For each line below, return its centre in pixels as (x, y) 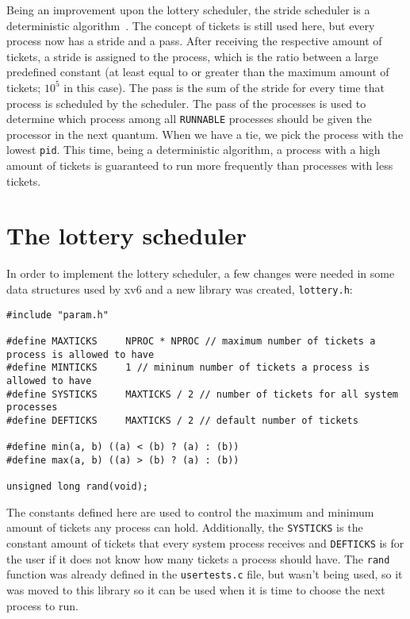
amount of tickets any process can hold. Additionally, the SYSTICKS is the (185, 527)
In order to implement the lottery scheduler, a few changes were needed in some (201, 273)
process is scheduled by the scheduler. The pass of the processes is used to (186, 103)
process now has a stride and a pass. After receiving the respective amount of (194, 41)
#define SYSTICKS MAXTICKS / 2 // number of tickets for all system (202, 394)
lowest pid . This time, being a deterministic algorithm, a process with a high (194, 150)
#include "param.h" (57, 315)
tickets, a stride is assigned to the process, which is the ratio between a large (192, 56)
